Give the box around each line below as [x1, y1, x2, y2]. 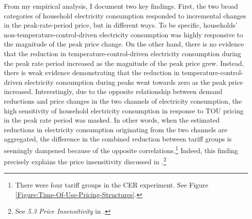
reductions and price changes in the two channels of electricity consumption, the [4, 95, 242, 106]
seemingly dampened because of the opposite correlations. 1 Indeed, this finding [4, 143, 238, 155]
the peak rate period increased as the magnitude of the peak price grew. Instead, [4, 58, 244, 68]
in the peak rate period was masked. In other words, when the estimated [4, 115, 220, 125]
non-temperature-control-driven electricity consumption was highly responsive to [4, 29, 243, 39]
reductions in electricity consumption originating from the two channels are [4, 124, 227, 134]
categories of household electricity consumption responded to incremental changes [4, 10, 246, 20]
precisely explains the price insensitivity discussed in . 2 [4, 155, 167, 166]
